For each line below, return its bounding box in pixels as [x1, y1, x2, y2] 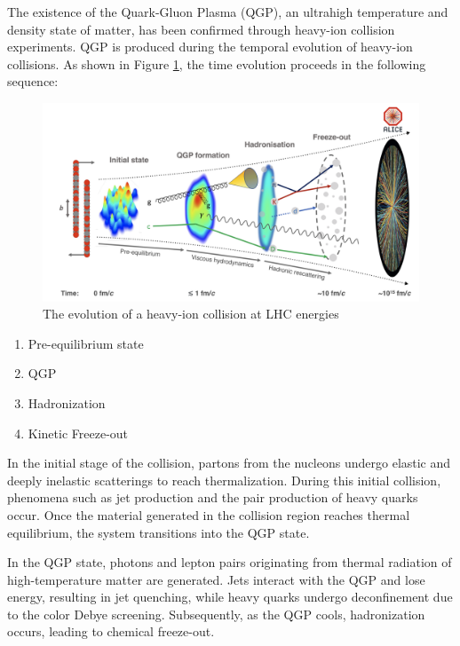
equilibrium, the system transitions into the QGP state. [7, 523, 310, 541]
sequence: [7, 72, 59, 91]
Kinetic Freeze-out [28, 423, 129, 442]
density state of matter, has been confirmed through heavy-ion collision [7, 20, 395, 38]
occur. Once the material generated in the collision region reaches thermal [7, 505, 410, 524]
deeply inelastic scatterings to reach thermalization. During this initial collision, [7, 470, 441, 489]
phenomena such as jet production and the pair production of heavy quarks [7, 488, 418, 507]
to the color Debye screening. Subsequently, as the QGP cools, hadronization [7, 604, 425, 623]
